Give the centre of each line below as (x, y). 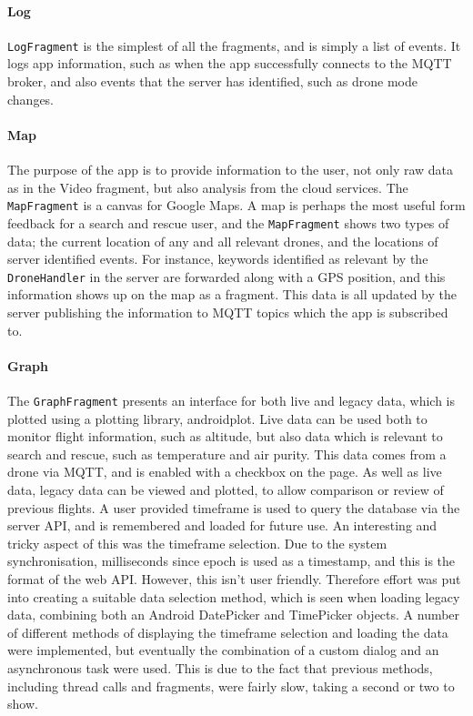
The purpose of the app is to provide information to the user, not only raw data (231, 170)
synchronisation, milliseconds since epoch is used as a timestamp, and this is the (231, 561)
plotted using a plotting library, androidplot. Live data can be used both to (217, 418)
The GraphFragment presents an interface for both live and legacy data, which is (231, 400)
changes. (31, 99)
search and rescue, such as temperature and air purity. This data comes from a (227, 454)
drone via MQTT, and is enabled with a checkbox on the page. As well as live (225, 472)
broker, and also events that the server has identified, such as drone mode (212, 81)
